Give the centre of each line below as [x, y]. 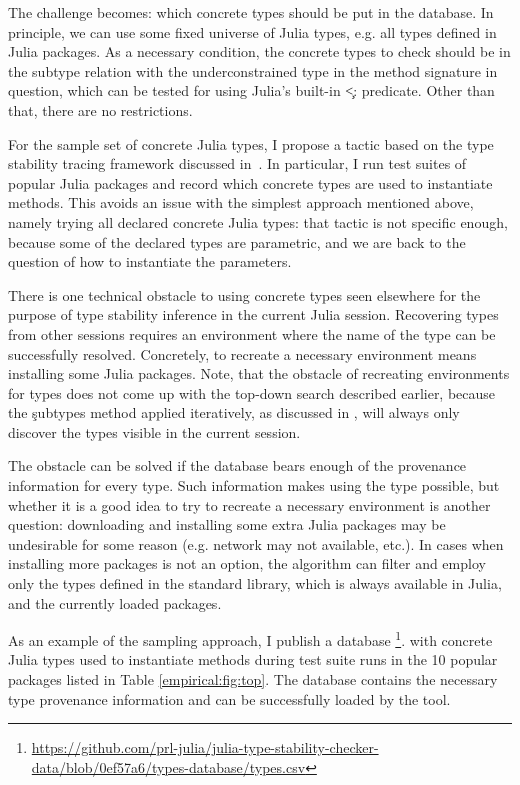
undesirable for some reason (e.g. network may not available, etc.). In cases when [256, 543]
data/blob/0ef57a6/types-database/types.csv [168, 766]
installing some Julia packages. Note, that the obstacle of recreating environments [259, 373]
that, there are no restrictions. [100, 109]
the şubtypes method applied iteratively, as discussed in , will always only [234, 412]
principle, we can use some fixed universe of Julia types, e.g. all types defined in [252, 31]
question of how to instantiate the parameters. [150, 261]
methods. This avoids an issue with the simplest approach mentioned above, [241, 202]
